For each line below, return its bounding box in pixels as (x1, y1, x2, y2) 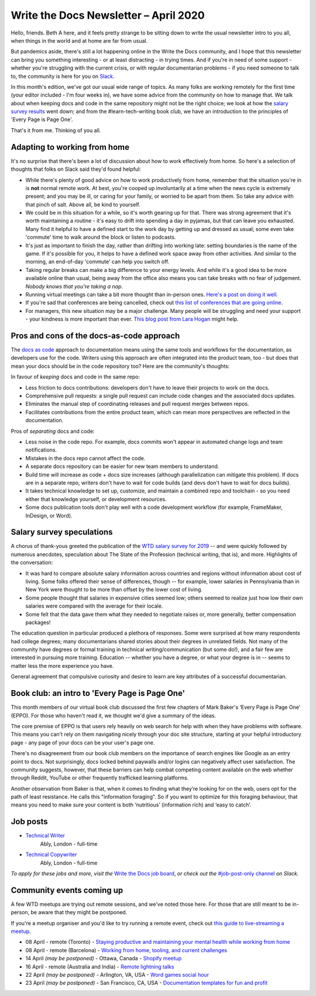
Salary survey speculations (11, 527, 113, 537)
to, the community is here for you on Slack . (11, 73, 115, 80)
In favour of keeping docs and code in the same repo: (11, 373, 140, 380)
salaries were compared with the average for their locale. (25, 602, 163, 609)
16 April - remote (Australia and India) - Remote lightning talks (25, 963, 174, 970)
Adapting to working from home (11, 142, 130, 152)
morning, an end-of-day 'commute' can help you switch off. (25, 258, 170, 266)
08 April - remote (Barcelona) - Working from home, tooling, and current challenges (25, 946, 228, 953)
